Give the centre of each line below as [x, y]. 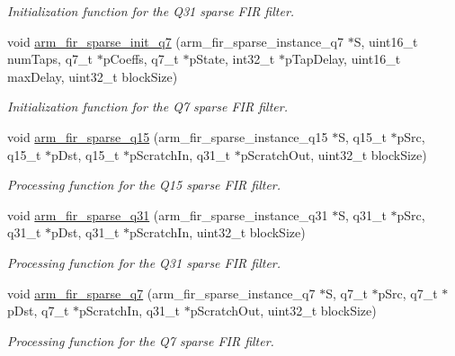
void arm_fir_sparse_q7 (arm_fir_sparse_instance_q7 [161, 293]
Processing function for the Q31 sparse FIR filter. [144, 262]
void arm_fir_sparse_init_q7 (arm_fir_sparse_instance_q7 [175, 41]
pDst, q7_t [38, 311]
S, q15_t [362, 136]
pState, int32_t [232, 59]
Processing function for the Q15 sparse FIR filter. [144, 185]
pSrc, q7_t [408, 293]
